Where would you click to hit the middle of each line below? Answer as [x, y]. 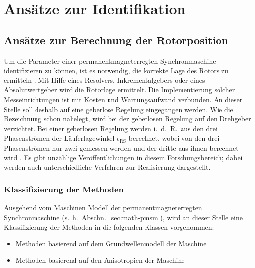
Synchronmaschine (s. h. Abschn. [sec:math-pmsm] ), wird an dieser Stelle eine [123, 217]
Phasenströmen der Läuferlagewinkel [59, 138]
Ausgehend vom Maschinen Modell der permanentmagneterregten [103, 207]
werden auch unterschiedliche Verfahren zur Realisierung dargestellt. [107, 167]
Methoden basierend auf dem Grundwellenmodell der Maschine [111, 243]
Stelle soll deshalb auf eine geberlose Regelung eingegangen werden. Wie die [119, 109]
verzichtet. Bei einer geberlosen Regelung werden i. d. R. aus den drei [111, 128]
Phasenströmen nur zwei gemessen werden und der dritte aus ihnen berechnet [121, 147]
